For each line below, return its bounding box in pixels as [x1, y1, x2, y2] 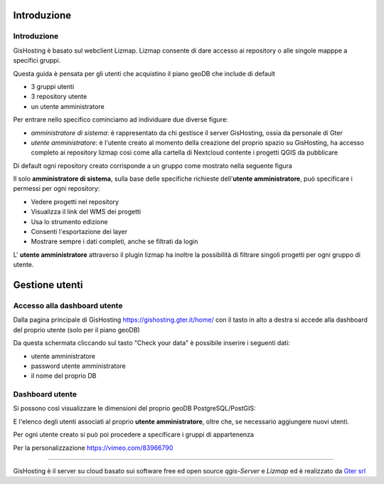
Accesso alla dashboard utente [13, 300, 123, 310]
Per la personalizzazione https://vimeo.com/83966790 [13, 443, 174, 452]
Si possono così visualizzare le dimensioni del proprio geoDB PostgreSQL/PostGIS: [13, 404, 256, 413]
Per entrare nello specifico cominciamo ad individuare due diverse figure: [13, 115, 228, 124]
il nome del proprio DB [31, 372, 97, 380]
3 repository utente [31, 93, 87, 101]
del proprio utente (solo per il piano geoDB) [13, 325, 140, 334]
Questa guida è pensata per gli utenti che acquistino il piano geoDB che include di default [13, 69, 275, 78]
